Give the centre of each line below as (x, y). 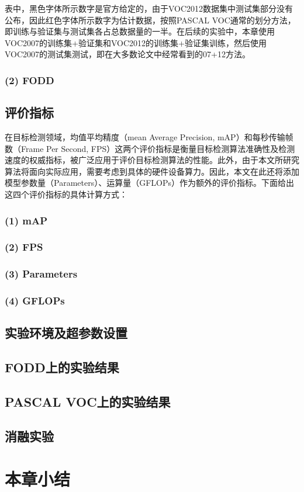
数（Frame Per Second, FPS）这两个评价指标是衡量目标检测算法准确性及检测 (150, 148)
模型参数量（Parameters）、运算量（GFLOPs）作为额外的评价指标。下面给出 (149, 183)
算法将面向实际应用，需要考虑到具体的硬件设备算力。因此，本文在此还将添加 (152, 171)
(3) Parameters (41, 274)
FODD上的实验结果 (62, 367)
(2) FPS (24, 247)
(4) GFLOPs (35, 301)
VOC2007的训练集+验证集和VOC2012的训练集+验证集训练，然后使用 (136, 42)
